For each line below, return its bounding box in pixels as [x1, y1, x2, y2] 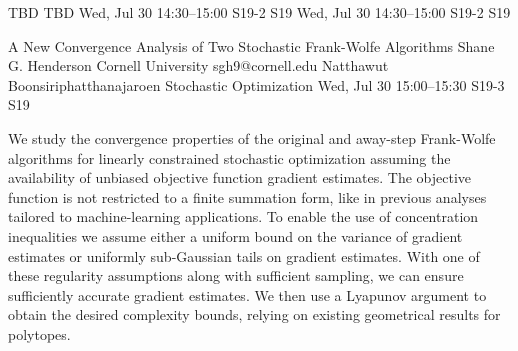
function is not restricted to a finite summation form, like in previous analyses [8, 186, 487, 207]
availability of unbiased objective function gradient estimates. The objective [8, 167, 472, 188]
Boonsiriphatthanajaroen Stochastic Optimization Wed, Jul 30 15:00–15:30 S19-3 [8, 74, 505, 95]
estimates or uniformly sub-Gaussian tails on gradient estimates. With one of [8, 245, 480, 266]
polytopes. [8, 323, 71, 344]
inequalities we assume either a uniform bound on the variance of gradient [8, 225, 463, 246]
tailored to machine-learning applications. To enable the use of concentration [8, 206, 479, 227]
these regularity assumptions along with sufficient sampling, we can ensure [8, 265, 464, 286]
